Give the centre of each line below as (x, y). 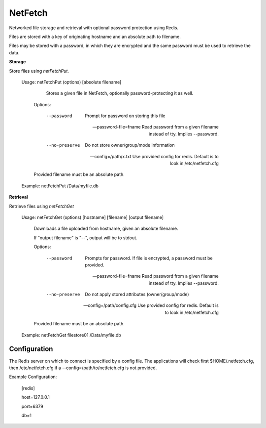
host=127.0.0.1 (36, 397)
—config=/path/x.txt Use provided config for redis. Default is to (154, 156)
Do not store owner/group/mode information (130, 145)
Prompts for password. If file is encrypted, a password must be (149, 258)
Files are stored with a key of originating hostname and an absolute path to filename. (95, 37)
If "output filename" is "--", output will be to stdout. (85, 238)
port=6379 (33, 406)
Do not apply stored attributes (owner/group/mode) (137, 295)
